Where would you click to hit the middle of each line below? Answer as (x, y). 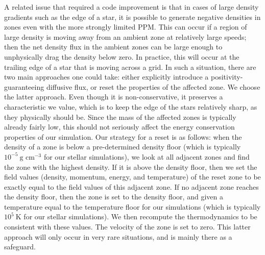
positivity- (227, 77)
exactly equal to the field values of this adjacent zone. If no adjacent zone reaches (131, 186)
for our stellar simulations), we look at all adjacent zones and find (147, 156)
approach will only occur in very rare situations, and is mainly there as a (118, 236)
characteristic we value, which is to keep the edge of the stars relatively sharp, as (131, 106)
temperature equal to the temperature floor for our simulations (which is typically (132, 206)
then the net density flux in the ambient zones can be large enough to (113, 47)
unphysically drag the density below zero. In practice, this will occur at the (122, 56)
